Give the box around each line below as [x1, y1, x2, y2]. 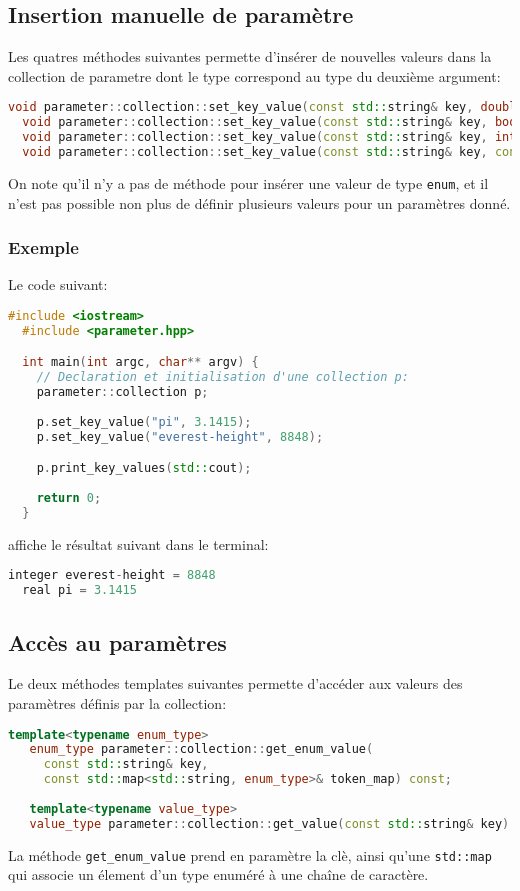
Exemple [8, 235, 79, 260]
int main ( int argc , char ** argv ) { [22, 355, 259, 370]
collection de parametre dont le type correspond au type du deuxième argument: [8, 65, 501, 86]
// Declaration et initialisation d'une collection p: [36, 370, 409, 385]
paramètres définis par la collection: [8, 692, 227, 713]
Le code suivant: [8, 274, 108, 295]
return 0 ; [36, 491, 102, 506]
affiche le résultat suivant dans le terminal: [8, 533, 269, 554]
